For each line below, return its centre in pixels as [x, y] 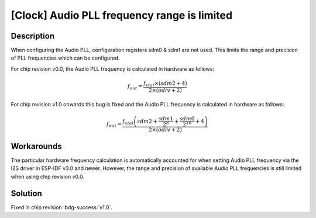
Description [33, 36]
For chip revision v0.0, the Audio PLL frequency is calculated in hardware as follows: [113, 69]
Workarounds [36, 146]
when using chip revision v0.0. [48, 177]
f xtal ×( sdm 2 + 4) [165, 84]
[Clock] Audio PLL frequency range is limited [122, 15]
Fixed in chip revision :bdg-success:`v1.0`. [61, 207]
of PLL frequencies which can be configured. [65, 58]
